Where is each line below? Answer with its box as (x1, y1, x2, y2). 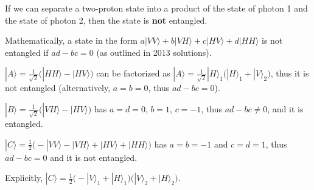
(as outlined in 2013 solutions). (96, 46, 212, 58)
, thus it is (270, 67, 309, 80)
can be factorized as (96, 67, 170, 80)
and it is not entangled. (50, 151, 138, 163)
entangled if (5, 46, 49, 58)
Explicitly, (5, 171, 43, 184)
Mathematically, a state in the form (5, 34, 138, 47)
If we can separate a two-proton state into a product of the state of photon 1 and (5, 2, 308, 14)
